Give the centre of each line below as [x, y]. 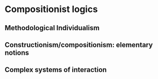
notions [17, 53]
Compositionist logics [51, 9]
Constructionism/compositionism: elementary [79, 45]
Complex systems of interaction [56, 70]
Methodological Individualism [52, 28]
